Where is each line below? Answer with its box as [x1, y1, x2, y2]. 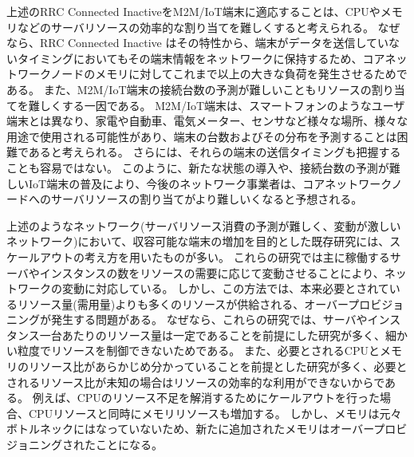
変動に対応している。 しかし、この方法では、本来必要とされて [61, 280, 389, 297]
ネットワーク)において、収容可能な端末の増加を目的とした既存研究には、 [6, 233, 390, 250]
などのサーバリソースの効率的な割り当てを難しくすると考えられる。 [17, 18, 374, 35]
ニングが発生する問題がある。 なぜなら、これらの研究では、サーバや [6, 311, 368, 328]
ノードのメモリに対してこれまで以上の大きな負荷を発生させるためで [50, 65, 408, 82]
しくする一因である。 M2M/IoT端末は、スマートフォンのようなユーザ [39, 97, 405, 113]
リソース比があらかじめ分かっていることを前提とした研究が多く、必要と [28, 358, 408, 375]
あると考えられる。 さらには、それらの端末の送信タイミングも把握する [28, 144, 401, 160]
